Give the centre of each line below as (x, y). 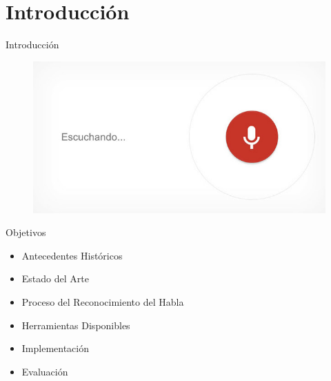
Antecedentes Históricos (72, 255)
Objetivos (26, 232)
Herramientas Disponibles (76, 325)
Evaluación (45, 371)
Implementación (56, 348)
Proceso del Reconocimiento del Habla (103, 302)
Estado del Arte (55, 279)
